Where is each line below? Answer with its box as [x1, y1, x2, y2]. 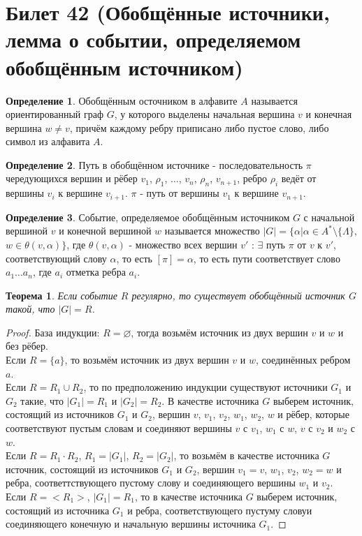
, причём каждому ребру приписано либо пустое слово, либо [69, 120, 329, 135]
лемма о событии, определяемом [6, 25, 301, 54]
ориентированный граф [6, 107, 104, 121]
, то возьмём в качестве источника [173, 448, 319, 463]
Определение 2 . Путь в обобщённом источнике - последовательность [6, 157, 303, 172]
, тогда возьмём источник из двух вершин [131, 325, 308, 339]
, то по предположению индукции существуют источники [83, 380, 328, 394]
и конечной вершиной [59, 223, 152, 238]
